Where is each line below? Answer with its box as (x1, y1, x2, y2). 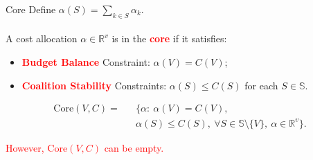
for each (244, 78, 278, 92)
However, (6, 140, 44, 154)
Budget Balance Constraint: (21, 54, 150, 69)
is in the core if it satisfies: (111, 31, 227, 46)
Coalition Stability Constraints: (21, 78, 167, 92)
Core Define (6, 2, 56, 16)
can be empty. (104, 140, 164, 154)
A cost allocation (6, 31, 78, 46)
